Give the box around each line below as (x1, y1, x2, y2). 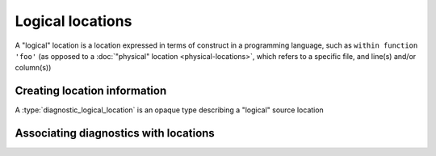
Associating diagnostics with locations (15, 126, 216, 141)
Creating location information (15, 84, 167, 98)
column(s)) (15, 63, 52, 73)
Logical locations (15, 12, 132, 30)
